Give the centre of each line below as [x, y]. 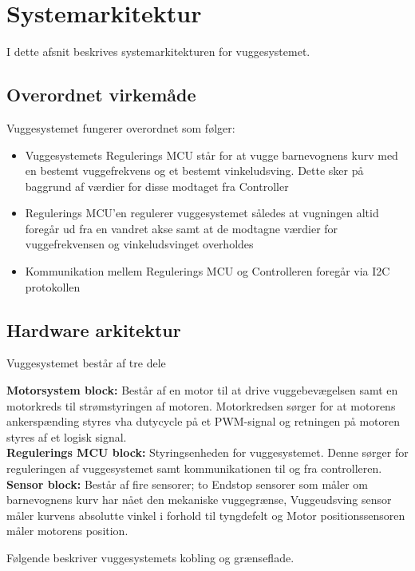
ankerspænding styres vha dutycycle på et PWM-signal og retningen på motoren [204, 421]
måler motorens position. [67, 531]
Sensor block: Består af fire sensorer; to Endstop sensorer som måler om [187, 484]
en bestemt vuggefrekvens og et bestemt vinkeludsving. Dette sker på [194, 171]
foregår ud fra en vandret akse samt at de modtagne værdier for [182, 228]
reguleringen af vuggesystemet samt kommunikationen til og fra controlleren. [194, 468]
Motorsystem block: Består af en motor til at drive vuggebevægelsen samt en [202, 390]
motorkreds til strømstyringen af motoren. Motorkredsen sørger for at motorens [201, 405]
